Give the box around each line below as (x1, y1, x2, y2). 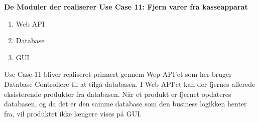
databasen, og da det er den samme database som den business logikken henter (4, 98, 247, 109)
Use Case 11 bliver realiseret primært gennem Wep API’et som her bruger (4, 69, 232, 79)
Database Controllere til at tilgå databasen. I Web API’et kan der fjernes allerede (4, 78, 255, 89)
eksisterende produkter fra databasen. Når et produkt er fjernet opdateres (4, 88, 231, 99)
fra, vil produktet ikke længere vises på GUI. (4, 108, 142, 118)
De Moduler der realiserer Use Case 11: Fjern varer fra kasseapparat (4, 2, 248, 12)
